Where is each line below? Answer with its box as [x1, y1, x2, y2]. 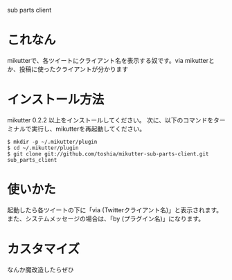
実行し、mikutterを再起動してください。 [30, 124, 146, 133]
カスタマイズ [7, 241, 80, 256]
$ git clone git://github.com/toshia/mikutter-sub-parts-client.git [7, 150, 209, 158]
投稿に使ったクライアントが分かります [19, 65, 129, 73]
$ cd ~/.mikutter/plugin [7, 144, 79, 151]
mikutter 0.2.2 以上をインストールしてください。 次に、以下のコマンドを [7, 115, 213, 124]
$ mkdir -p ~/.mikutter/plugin [7, 138, 98, 145]
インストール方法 [7, 92, 105, 108]
